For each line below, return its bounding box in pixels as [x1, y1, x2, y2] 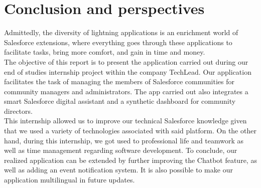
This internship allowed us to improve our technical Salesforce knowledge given [4, 115, 247, 126]
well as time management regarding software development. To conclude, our [4, 145, 237, 155]
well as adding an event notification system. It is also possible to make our [4, 164, 233, 175]
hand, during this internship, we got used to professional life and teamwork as [4, 135, 244, 145]
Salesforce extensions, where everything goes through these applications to [4, 37, 232, 47]
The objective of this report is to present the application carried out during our [4, 56, 248, 67]
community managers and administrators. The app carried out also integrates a [4, 86, 248, 96]
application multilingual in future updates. [4, 174, 135, 185]
